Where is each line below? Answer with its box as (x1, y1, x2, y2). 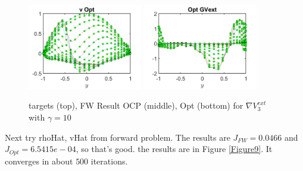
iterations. (90, 154, 128, 167)
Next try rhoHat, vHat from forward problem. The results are (5, 131, 230, 143)
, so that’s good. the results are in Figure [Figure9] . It (76, 142, 273, 155)
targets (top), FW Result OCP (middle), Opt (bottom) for (29, 99, 243, 112)
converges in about (5, 154, 73, 167)
